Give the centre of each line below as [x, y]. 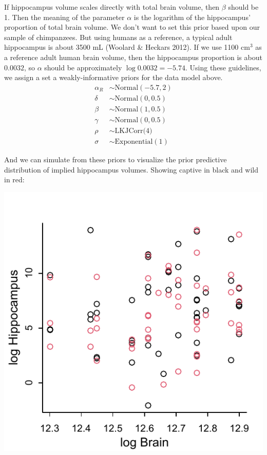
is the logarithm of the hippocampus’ [192, 17]
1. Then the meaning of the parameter [64, 17]
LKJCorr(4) [133, 131]
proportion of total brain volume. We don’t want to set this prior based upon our [132, 27]
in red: [14, 179]
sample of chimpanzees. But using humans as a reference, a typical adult [118, 37]
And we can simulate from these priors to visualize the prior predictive [116, 159]
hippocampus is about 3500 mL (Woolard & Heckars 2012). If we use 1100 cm [127, 47]
